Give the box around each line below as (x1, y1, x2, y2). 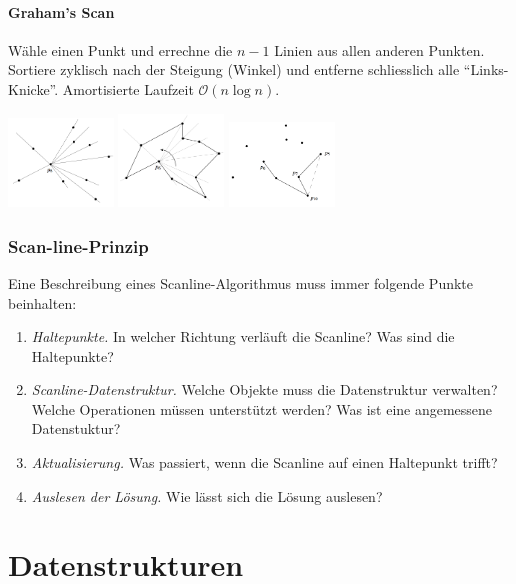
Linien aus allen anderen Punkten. (274, 39, 485, 60)
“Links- (463, 59, 509, 80)
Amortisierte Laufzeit (62, 78, 194, 99)
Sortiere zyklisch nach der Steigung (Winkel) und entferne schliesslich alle (8, 59, 460, 80)
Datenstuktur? (31, 418, 121, 439)
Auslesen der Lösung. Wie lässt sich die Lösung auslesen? (31, 485, 383, 506)
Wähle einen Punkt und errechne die (8, 39, 233, 60)
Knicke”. (8, 78, 59, 99)
